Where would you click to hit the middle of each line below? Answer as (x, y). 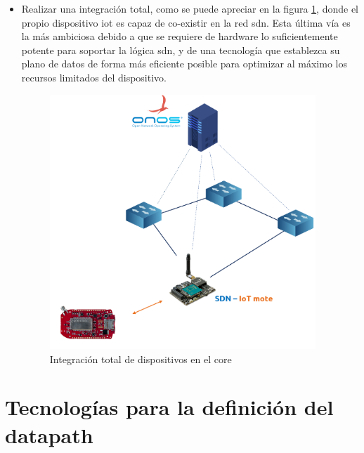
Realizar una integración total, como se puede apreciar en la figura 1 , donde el (190, 8)
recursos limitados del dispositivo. (94, 77)
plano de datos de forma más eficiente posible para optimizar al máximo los (184, 64)
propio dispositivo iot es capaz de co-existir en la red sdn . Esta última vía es (186, 22)
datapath (49, 434)
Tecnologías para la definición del (169, 407)
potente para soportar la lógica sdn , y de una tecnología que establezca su (181, 50)
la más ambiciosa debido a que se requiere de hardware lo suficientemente (180, 36)
